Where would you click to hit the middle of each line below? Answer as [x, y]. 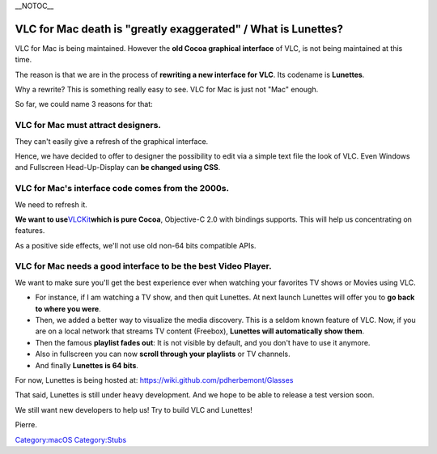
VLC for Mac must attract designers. [88, 125]
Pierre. [26, 425]
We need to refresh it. [51, 204]
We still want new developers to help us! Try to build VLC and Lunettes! [134, 409]
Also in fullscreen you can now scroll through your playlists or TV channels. [163, 354]
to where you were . [68, 308]
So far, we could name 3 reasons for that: [84, 104]
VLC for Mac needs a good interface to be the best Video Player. [143, 266]
